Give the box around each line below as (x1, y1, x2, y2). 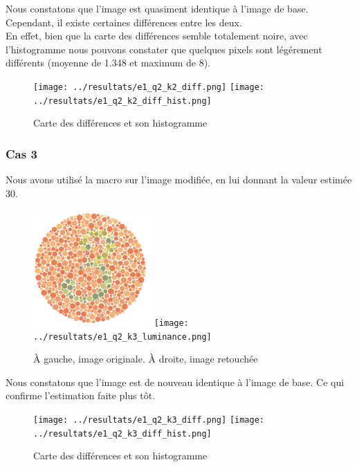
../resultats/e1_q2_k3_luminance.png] (33, 331, 212, 342)
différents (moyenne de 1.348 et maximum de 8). (6, 55, 211, 70)
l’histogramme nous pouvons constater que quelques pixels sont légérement (6, 42, 322, 56)
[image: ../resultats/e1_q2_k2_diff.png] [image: (33, 82, 264, 92)
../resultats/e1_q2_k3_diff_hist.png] (33, 428, 212, 439)
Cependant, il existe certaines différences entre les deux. (6, 15, 242, 29)
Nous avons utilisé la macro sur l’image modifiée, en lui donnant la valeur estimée (6, 172, 352, 187)
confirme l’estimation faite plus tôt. (6, 388, 156, 403)
